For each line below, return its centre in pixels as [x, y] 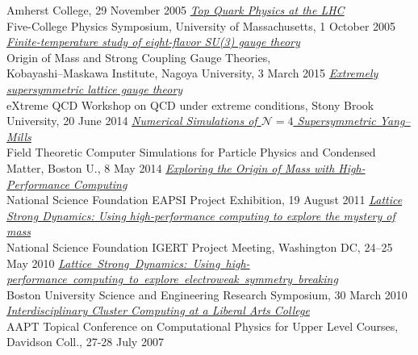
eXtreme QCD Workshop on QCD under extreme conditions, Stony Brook [190, 104]
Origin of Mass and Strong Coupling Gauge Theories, [139, 57]
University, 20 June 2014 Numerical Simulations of [132, 121]
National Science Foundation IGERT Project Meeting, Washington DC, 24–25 [200, 246]
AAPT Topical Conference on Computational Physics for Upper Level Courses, [203, 326]
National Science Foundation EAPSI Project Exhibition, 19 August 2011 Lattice [205, 200]
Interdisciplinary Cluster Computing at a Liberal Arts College [158, 310]
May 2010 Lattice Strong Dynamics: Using [113, 263]
